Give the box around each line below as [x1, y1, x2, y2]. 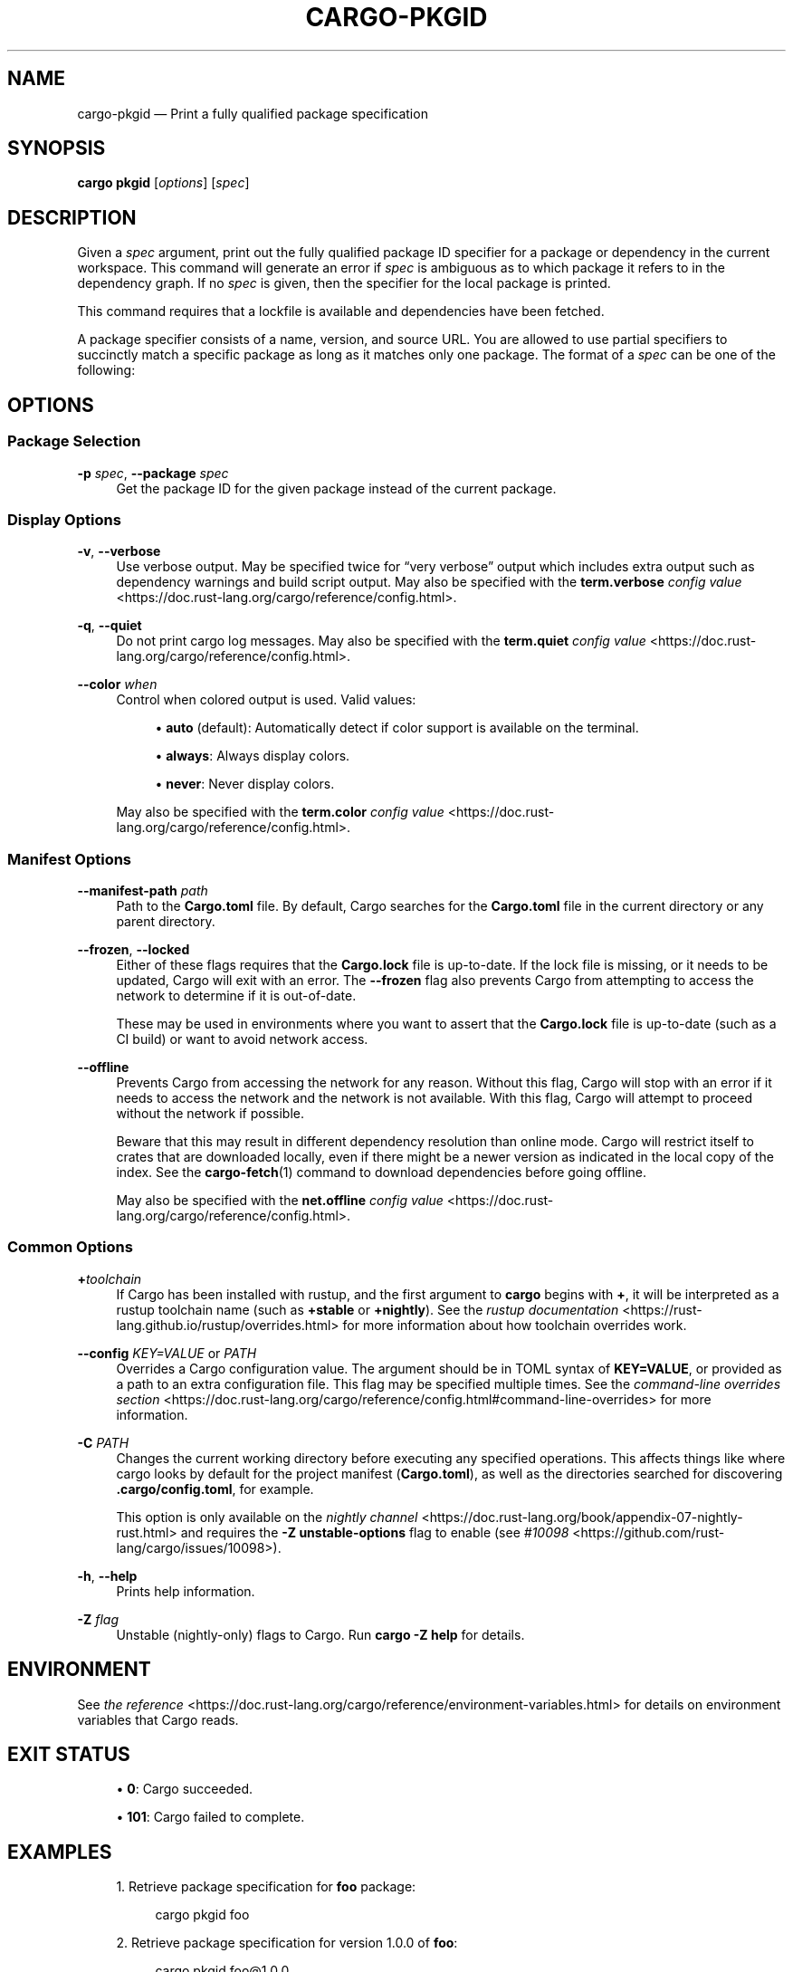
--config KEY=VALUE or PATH [77, 1345, 257, 1361]
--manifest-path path [77, 883, 208, 898]
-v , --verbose [77, 543, 161, 560]
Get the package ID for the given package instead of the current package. [116, 480, 557, 496]
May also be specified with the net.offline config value [116, 1192, 444, 1208]
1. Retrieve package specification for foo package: [116, 1879, 416, 1895]
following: [77, 362, 136, 378]
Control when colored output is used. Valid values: [116, 692, 416, 708]
